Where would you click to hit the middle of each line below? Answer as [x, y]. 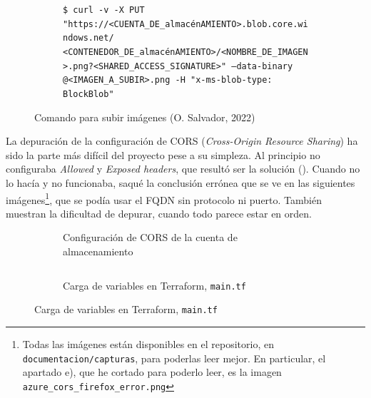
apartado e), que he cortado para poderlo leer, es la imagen [152, 372]
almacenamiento [98, 251]
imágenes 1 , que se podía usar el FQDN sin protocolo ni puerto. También [164, 198]
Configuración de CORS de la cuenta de [150, 237]
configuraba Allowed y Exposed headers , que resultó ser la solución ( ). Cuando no [183, 169]
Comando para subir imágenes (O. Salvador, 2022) [145, 117]
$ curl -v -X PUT [104, 10]
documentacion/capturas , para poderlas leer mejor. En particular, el [174, 358]
